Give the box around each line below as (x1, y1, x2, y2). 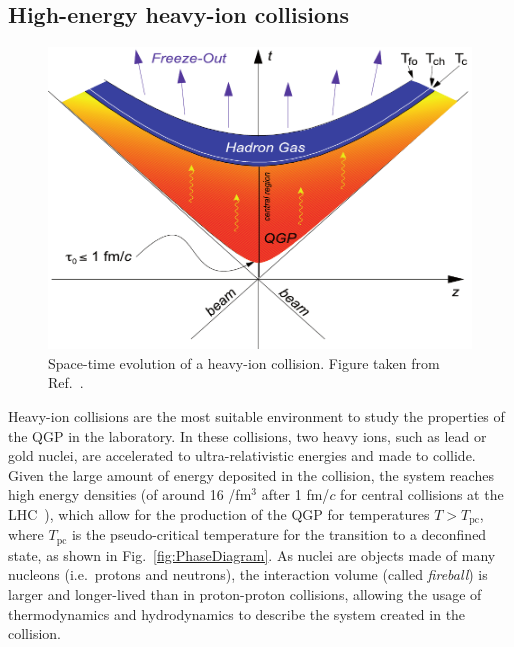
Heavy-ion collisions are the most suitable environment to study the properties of (8, 406, 505, 426)
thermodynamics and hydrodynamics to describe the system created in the (8, 603, 466, 624)
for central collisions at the (340, 484, 504, 505)
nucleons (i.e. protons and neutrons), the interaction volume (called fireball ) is (8, 564, 488, 585)
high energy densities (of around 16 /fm (8, 484, 252, 505)
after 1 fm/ (261, 484, 330, 505)
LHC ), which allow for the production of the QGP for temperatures (8, 503, 430, 524)
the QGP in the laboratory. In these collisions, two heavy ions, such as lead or (8, 425, 487, 446)
